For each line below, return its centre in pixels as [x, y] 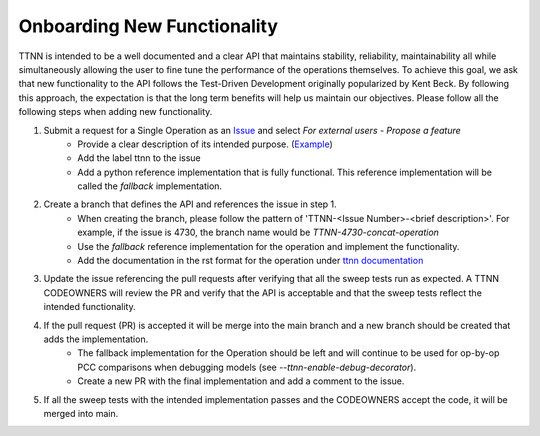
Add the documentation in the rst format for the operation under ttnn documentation [250, 261]
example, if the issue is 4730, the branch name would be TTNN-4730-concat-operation [258, 232]
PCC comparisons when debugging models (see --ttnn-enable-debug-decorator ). [247, 367]
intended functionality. [89, 307]
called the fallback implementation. [150, 186]
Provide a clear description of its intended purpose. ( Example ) [205, 144]
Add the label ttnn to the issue [139, 158]
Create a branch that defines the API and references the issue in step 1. [190, 204]
